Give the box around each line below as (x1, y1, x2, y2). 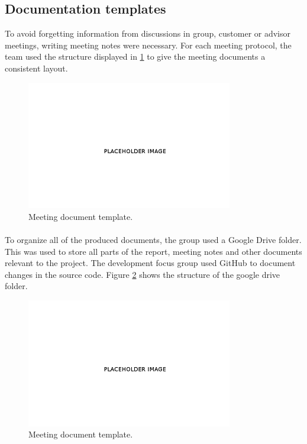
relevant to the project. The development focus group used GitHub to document (5, 257, 296, 269)
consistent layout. (5, 61, 68, 74)
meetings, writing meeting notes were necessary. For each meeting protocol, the (5, 38, 292, 51)
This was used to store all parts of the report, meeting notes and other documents (5, 245, 302, 257)
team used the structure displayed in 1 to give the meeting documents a (5, 50, 266, 63)
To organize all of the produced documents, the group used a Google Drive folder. (5, 233, 302, 245)
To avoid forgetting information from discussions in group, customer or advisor (5, 27, 290, 40)
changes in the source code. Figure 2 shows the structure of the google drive (5, 268, 280, 280)
